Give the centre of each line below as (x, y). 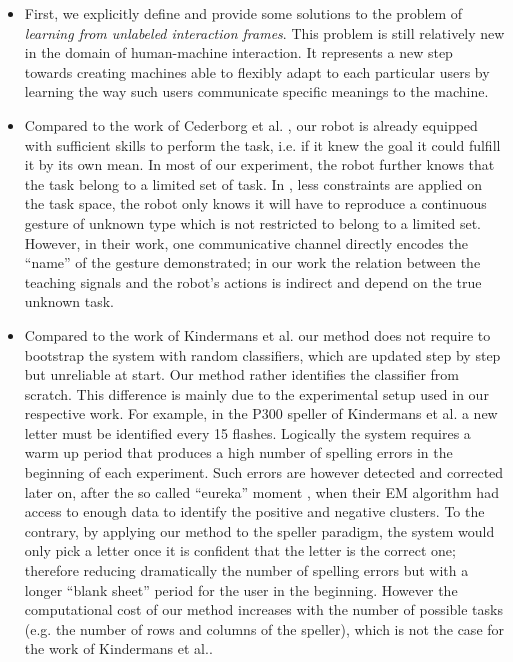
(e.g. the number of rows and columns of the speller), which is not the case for (264, 628)
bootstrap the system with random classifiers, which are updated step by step (262, 354)
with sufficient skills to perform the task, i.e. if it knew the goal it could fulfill (262, 144)
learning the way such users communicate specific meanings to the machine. (256, 91)
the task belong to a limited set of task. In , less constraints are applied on (253, 183)
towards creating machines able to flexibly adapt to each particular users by (257, 71)
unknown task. (69, 301)
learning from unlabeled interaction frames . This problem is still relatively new (264, 32)
